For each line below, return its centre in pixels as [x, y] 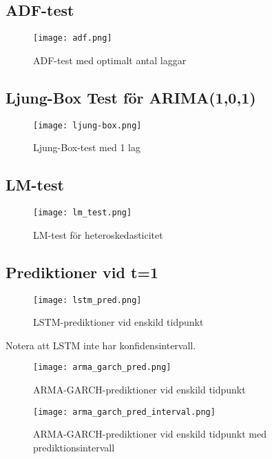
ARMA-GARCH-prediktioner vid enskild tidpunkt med [150, 434]
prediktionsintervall [74, 447]
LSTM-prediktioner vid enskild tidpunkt [118, 322]
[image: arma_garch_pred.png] [102, 368]
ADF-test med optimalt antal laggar [110, 60]
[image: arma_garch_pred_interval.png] [124, 412]
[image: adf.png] [73, 38]
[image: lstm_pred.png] [87, 300]
